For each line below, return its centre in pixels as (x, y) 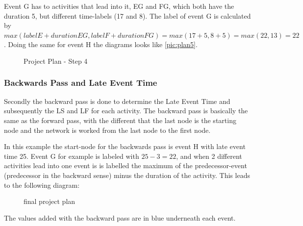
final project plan (50, 201)
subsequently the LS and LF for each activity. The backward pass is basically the (126, 111)
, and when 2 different (209, 156)
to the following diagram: (42, 185)
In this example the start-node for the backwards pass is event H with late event (125, 146)
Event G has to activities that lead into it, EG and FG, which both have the (119, 6)
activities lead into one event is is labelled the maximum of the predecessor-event (126, 165)
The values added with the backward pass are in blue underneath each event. (120, 217)
